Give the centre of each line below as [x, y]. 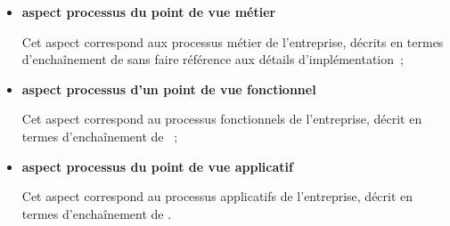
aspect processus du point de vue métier [149, 12]
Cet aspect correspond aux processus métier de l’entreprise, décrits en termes [233, 41]
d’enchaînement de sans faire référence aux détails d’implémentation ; [213, 59]
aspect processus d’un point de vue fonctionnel [169, 89]
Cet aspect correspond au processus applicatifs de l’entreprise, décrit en [217, 196]
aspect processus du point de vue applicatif [157, 166]
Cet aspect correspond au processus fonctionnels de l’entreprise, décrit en [222, 119]
